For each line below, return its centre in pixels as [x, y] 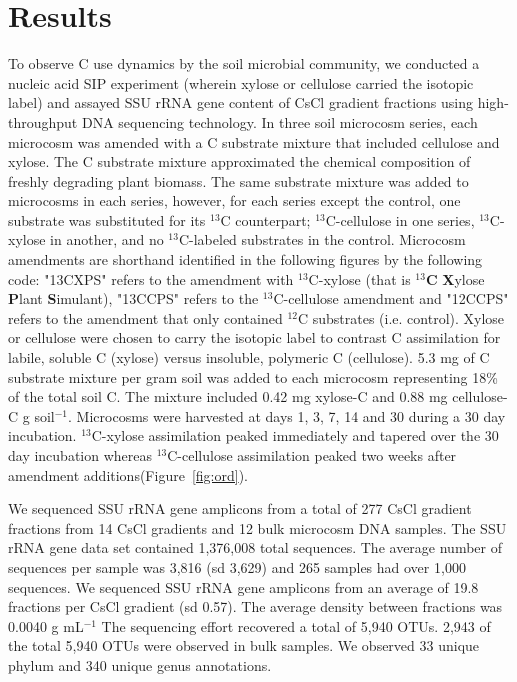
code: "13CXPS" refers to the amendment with [151, 278]
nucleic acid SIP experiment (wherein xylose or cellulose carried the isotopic [241, 82]
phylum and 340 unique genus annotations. [140, 664]
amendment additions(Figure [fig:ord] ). [128, 474]
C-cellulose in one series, [400, 219]
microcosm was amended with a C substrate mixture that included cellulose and [254, 141]
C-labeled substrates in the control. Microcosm [322, 239]
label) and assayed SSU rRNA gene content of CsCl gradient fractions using [241, 102]
